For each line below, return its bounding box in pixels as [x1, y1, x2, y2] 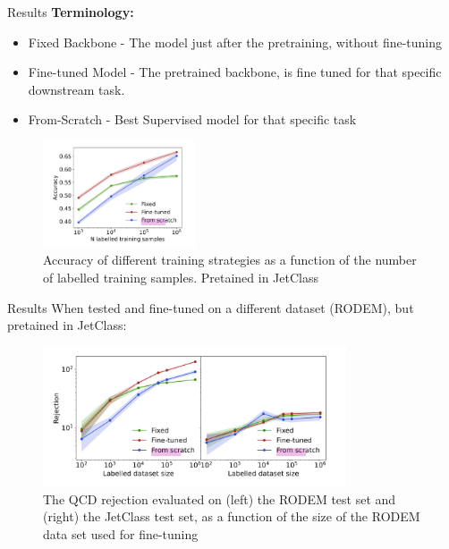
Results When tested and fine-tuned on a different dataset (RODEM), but [7, 298, 414, 317]
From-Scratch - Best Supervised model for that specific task [28, 110, 357, 129]
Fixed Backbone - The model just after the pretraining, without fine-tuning [28, 32, 443, 51]
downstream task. [28, 80, 125, 98]
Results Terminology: [7, 3, 134, 21]
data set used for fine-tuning [43, 524, 199, 543]
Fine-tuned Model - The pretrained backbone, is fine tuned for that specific [28, 63, 442, 81]
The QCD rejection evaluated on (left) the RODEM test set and [43, 489, 396, 508]
